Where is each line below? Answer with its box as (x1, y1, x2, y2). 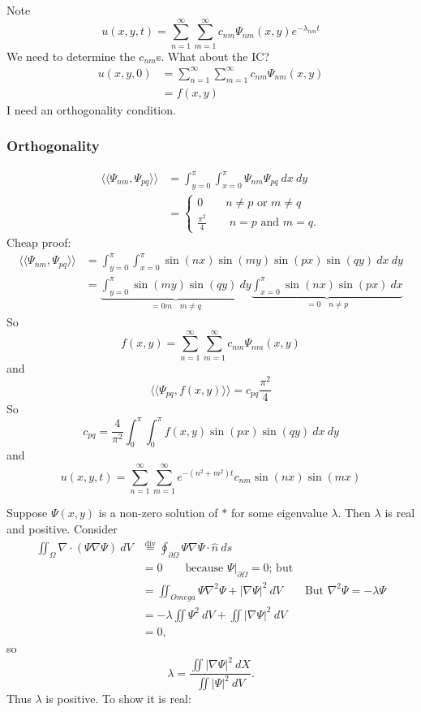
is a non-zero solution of (98, 504, 218, 521)
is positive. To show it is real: (45, 690, 191, 707)
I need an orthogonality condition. (6, 101, 176, 118)
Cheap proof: (6, 234, 71, 251)
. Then (337, 504, 371, 521)
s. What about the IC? (156, 47, 270, 64)
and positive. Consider (6, 520, 118, 537)
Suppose (6, 504, 48, 521)
